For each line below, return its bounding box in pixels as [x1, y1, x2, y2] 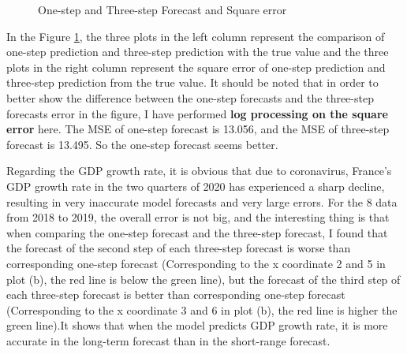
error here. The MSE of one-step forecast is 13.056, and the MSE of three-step [6, 121, 390, 137]
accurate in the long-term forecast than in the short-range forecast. [6, 332, 330, 348]
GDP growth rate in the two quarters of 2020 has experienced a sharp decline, [6, 177, 385, 194]
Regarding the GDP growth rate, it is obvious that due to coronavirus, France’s [6, 162, 392, 179]
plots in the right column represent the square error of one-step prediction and [6, 58, 386, 75]
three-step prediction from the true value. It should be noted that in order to [6, 74, 379, 91]
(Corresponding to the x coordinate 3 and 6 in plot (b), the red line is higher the [6, 301, 398, 318]
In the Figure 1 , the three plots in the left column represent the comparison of [6, 28, 385, 44]
